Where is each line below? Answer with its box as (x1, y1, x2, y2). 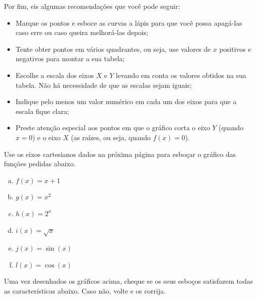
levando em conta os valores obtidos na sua (116, 70, 246, 80)
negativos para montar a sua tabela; (15, 53, 125, 64)
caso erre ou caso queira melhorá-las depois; (15, 27, 148, 37)
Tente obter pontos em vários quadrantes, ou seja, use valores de (15, 43, 211, 54)
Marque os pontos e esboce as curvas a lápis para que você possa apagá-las (15, 17, 242, 28)
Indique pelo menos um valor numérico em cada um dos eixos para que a (15, 96, 237, 107)
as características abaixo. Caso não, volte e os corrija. (4, 286, 166, 296)
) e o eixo (32, 132, 61, 142)
